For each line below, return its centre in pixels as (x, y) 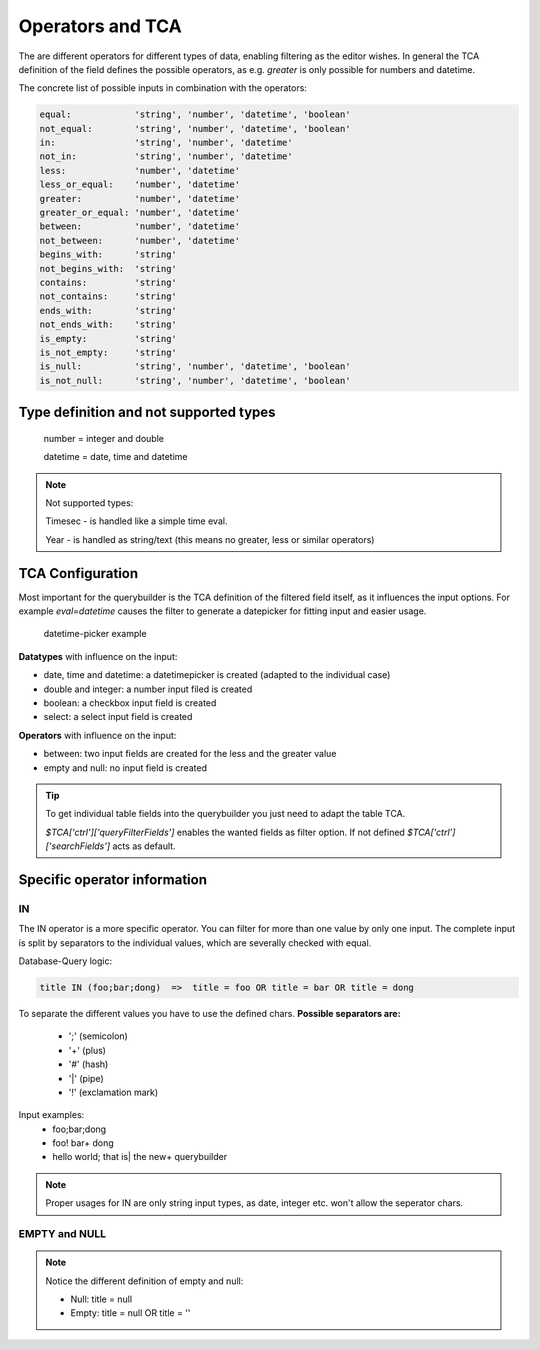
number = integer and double (104, 438)
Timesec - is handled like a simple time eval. (136, 521)
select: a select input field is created (118, 717)
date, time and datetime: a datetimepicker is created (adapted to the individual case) (217, 675)
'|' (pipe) (86, 1078)
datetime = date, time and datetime (115, 457)
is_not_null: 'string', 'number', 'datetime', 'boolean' (195, 380)
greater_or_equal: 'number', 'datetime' (139, 213)
